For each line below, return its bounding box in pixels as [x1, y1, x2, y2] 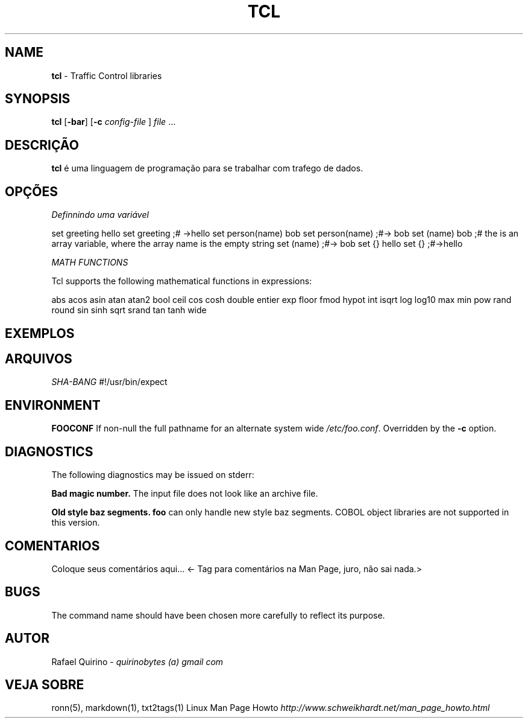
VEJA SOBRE [5, 677, 84, 693]
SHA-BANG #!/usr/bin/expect [51, 377, 168, 387]
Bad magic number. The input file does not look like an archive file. [51, 488, 318, 499]
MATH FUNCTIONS [51, 257, 128, 268]
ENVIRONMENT [5, 397, 101, 413]
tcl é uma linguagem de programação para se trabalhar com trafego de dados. [51, 163, 363, 174]
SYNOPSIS [5, 91, 71, 107]
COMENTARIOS [5, 538, 100, 553]
